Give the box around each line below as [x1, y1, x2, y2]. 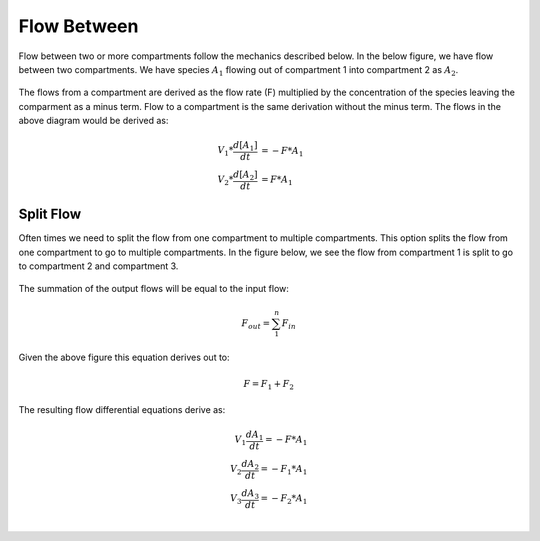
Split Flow [18, 206, 82, 223]
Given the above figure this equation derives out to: [18, 351, 230, 364]
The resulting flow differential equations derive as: [18, 404, 226, 416]
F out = [241, 317, 270, 331]
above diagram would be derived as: [18, 115, 169, 127]
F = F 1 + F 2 [243, 378, 295, 392]
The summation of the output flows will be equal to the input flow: [18, 283, 290, 295]
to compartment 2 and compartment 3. [18, 260, 179, 272]
